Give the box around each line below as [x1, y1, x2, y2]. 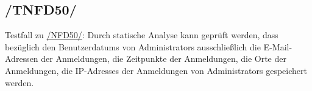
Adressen [5, 52, 38, 65]
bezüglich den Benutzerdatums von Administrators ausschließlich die [5, 40, 261, 53]
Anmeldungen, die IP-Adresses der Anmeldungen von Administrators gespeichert [5, 64, 307, 76]
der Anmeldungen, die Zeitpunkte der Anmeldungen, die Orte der [41, 52, 286, 65]
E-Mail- [263, 40, 292, 53]
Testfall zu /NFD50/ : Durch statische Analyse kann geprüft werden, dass [5, 29, 278, 41]
